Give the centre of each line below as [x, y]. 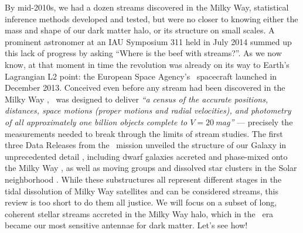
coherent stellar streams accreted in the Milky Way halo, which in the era [139, 213]
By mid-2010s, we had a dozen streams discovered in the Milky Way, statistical [147, 7]
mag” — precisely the [254, 121]
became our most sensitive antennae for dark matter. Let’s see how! [126, 225]
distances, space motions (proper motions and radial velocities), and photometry [148, 110]
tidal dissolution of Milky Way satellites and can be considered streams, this [142, 191]
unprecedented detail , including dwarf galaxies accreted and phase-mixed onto [146, 156]
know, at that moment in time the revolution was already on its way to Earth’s [147, 64]
